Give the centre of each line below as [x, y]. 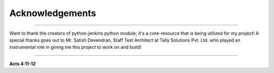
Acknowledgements [53, 13]
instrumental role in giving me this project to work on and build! [75, 47]
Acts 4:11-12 [23, 63]
